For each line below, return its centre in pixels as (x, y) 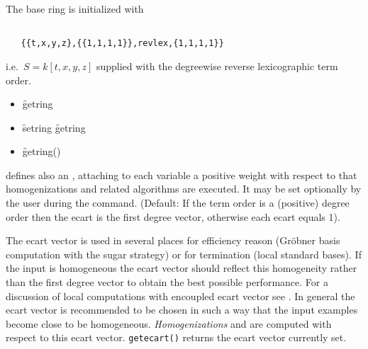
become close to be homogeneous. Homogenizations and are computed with (169, 323)
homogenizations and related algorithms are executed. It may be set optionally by (184, 189)
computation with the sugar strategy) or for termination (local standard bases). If (184, 254)
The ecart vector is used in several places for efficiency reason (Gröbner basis (173, 240)
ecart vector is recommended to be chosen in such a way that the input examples (182, 310)
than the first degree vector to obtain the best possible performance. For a (167, 282)
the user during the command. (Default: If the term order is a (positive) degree (178, 203)
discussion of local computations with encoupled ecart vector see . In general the (180, 296)
